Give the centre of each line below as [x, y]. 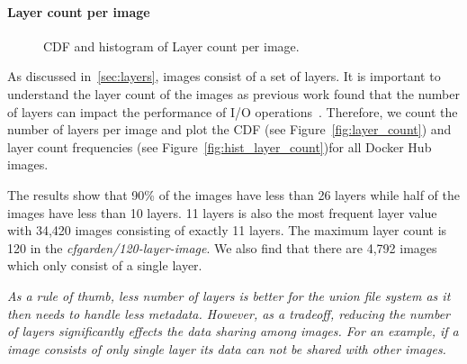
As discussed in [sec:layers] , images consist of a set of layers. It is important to [224, 76]
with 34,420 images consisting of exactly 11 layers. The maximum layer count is [227, 230]
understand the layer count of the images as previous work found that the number [233, 93]
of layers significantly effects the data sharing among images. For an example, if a [233, 331]
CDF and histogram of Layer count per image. [171, 45]
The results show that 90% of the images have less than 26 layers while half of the [233, 194]
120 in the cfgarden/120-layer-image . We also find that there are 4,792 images [222, 247]
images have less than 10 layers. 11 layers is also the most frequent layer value [222, 212]
